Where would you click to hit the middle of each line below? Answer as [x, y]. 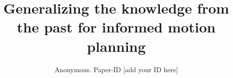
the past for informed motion [116, 27]
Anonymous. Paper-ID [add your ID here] [116, 69]
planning [116, 46]
